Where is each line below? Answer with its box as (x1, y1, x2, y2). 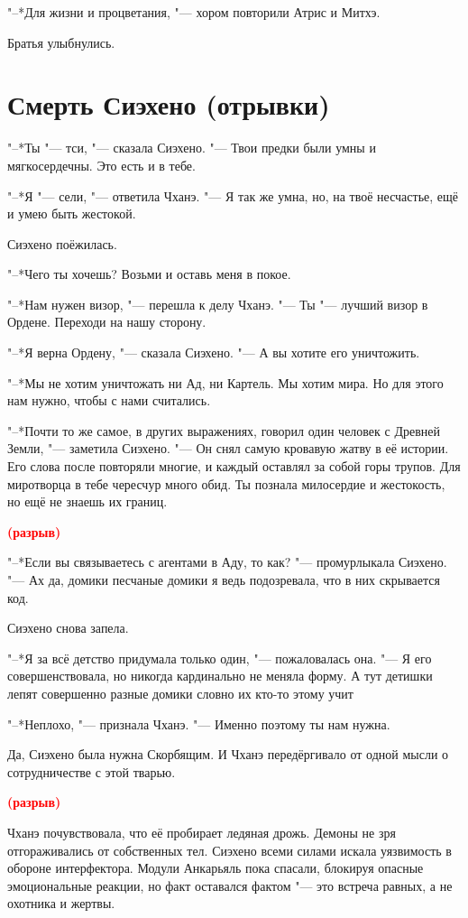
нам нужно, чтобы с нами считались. (7, 391, 211, 410)
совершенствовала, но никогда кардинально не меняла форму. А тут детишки (7, 666, 433, 685)
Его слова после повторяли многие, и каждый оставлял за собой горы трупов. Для (7, 457, 461, 476)
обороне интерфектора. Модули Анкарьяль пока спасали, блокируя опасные (7, 858, 424, 877)
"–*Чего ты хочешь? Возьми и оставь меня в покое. (7, 264, 291, 283)
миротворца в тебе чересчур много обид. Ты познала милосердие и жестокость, (7, 474, 445, 493)
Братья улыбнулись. (7, 32, 115, 51)
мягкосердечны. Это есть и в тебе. (7, 155, 196, 174)
